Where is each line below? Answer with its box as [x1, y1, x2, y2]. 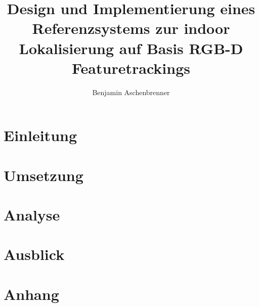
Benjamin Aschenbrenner [92, 86, 170, 97]
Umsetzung [4, 164, 83, 185]
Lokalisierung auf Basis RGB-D [19, 37, 243, 58]
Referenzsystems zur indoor [32, 18, 230, 38]
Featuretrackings [72, 57, 190, 78]
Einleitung [4, 125, 77, 146]
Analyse [4, 204, 60, 225]
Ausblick [4, 244, 65, 265]
